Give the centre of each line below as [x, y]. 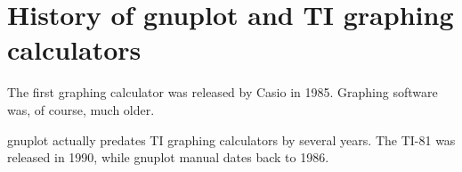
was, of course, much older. [81, 109]
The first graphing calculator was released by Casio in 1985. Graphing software [223, 92]
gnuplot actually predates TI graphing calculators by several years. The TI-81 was [231, 139]
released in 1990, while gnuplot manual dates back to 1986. [168, 157]
